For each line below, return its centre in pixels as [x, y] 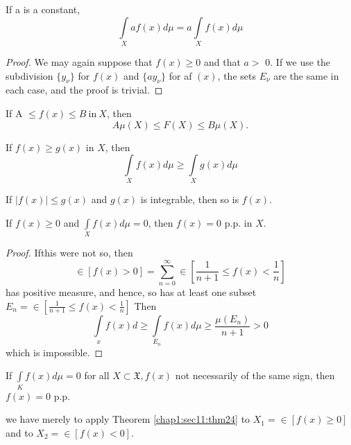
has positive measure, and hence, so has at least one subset [131, 292]
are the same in [306, 75]
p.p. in [238, 223]
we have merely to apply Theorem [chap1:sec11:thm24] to [128, 419]
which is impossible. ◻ [54, 352]
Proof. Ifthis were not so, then [69, 253]
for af [180, 75]
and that [222, 61]
